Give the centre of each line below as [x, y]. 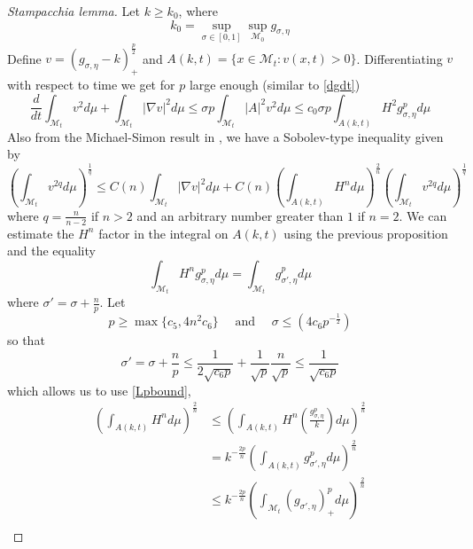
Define [24, 58]
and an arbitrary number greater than [240, 215]
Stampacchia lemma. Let [74, 11]
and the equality [51, 251]
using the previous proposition [366, 233]
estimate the [41, 233]
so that [26, 340]
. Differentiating [399, 58]
